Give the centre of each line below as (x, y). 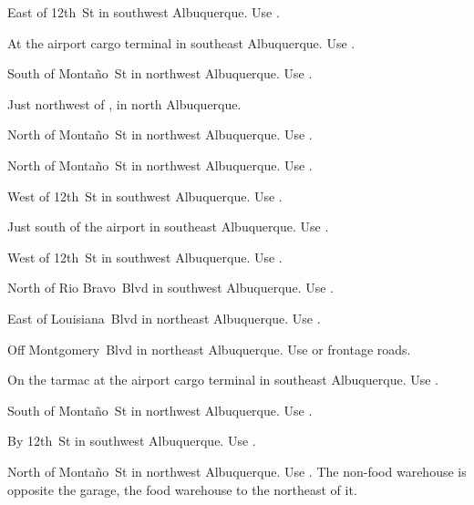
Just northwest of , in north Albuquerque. (124, 103)
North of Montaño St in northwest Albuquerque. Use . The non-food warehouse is (237, 471)
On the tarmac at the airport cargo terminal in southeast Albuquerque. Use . (223, 380)
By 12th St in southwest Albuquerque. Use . (132, 441)
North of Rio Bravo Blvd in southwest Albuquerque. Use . (170, 288)
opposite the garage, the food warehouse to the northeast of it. (182, 489)
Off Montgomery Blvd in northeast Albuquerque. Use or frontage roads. (209, 349)
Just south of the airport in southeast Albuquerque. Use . (168, 227)
